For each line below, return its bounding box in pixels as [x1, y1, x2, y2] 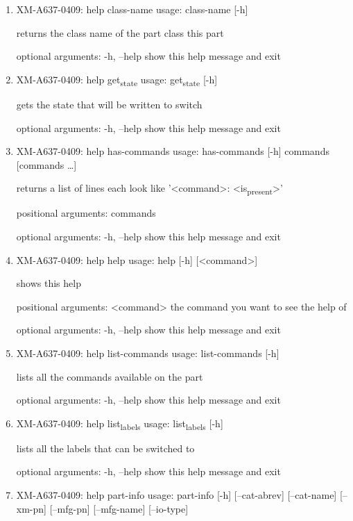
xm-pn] [16, 501, 46, 515]
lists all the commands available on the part [16, 369, 203, 383]
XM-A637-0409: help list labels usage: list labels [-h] [16, 415, 223, 432]
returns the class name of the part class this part [16, 25, 224, 40]
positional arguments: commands [16, 206, 156, 220]
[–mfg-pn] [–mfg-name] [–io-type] [49, 501, 189, 515]
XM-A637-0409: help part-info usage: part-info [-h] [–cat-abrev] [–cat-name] [16, 488, 337, 502]
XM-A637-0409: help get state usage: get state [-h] [16, 72, 218, 88]
